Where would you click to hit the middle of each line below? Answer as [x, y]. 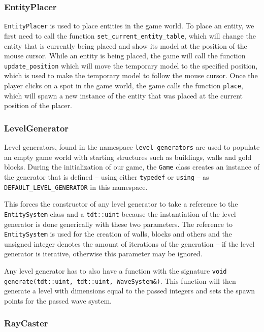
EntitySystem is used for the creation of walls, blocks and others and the [118, 234]
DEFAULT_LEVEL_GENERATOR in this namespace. [76, 187]
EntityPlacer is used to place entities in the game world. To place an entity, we [129, 26]
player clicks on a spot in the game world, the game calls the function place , [124, 85]
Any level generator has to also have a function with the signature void [115, 270]
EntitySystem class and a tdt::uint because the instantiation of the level [120, 213]
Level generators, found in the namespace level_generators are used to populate [132, 147]
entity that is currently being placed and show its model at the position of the [126, 45]
